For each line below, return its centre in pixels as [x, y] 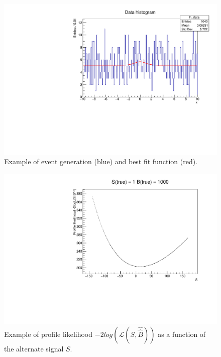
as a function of [182, 334]
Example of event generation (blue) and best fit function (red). [101, 161]
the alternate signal [34, 349]
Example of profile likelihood [48, 334]
